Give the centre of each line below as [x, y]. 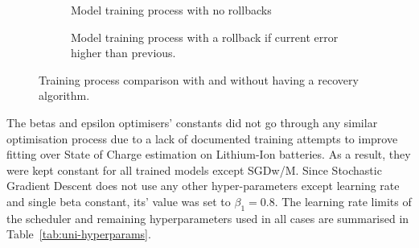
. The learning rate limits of [343, 201]
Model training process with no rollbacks [171, 10]
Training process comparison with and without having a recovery [199, 79]
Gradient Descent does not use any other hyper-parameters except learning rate [203, 186]
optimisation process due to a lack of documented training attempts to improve [202, 138]
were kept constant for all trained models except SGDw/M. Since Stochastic [194, 169]
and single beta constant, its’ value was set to [119, 201]
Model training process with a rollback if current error [205, 37]
